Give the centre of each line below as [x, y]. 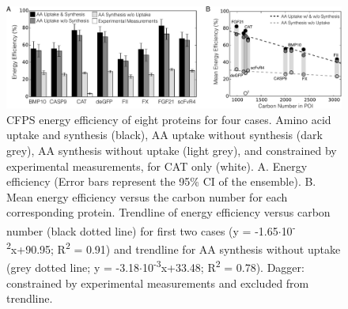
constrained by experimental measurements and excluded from [158, 283]
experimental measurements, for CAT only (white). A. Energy [157, 166]
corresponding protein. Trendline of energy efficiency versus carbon [168, 212]
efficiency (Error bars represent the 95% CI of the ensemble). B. [161, 181]
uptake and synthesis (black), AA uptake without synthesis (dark [165, 135]
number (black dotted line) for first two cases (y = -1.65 [142, 230]
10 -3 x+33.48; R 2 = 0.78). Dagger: [223, 266]
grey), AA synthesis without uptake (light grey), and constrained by [172, 150]
